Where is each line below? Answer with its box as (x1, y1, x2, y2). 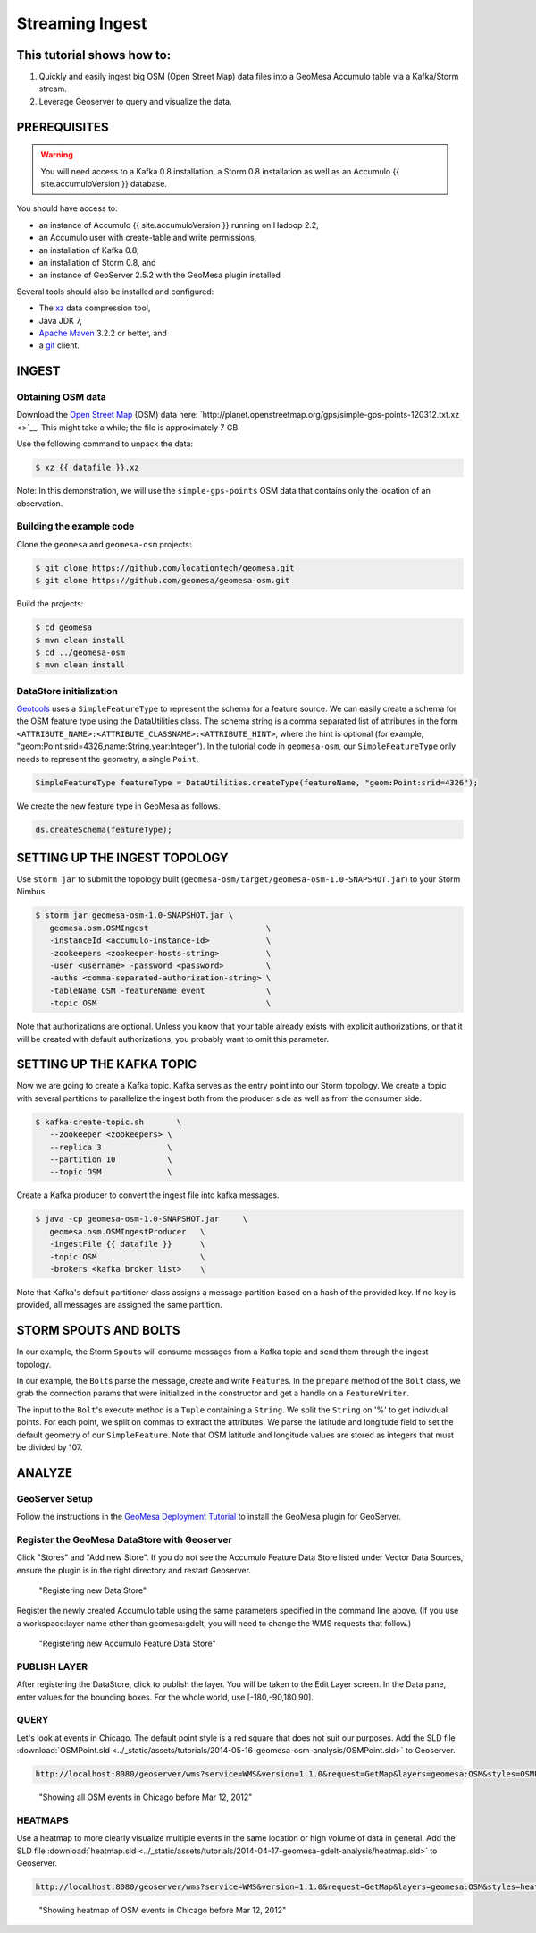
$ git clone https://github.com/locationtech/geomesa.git (35, 563, 295, 572)
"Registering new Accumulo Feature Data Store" (38, 1638, 216, 1649)
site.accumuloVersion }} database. (40, 179, 167, 190)
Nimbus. (16, 886, 48, 897)
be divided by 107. (16, 1441, 83, 1453)
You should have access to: (16, 203, 118, 214)
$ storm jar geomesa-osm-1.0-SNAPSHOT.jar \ (35, 911, 234, 920)
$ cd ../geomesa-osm (35, 647, 125, 657)
